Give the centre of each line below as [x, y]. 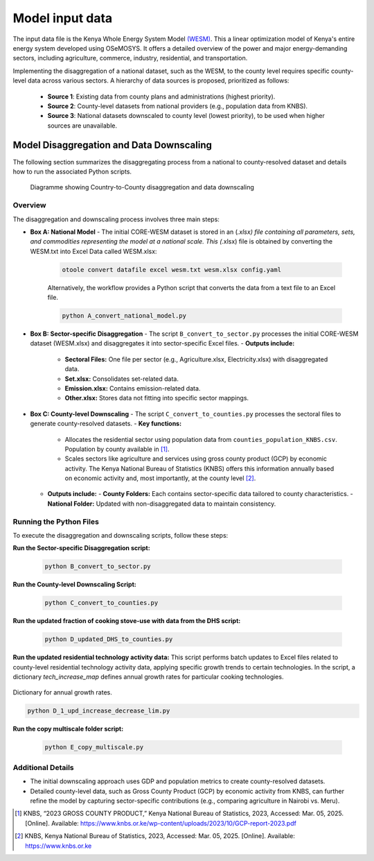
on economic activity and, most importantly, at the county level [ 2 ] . [160, 478]
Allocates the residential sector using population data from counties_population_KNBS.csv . [201, 439]
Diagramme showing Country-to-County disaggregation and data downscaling [142, 187]
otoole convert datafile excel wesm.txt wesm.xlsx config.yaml [172, 270]
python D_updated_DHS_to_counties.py [109, 639]
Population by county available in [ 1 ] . [117, 449]
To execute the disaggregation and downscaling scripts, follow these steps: [121, 535]
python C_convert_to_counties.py [101, 603]
